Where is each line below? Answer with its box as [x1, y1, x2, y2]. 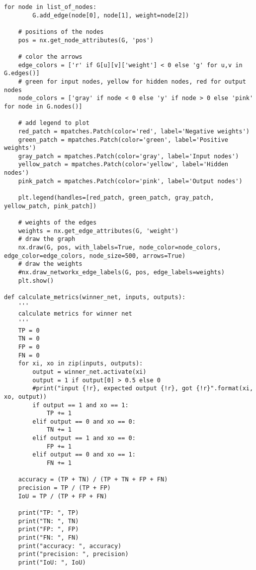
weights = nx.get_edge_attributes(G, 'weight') [18, 227, 178, 234]
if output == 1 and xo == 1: [32, 401, 129, 409]
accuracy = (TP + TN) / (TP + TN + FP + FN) [18, 476, 168, 483]
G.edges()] [4, 70, 40, 77]
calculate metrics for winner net [18, 310, 132, 318]
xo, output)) [4, 393, 47, 400]
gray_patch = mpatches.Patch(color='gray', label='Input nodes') [18, 152, 239, 160]
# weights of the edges [18, 219, 97, 227]
